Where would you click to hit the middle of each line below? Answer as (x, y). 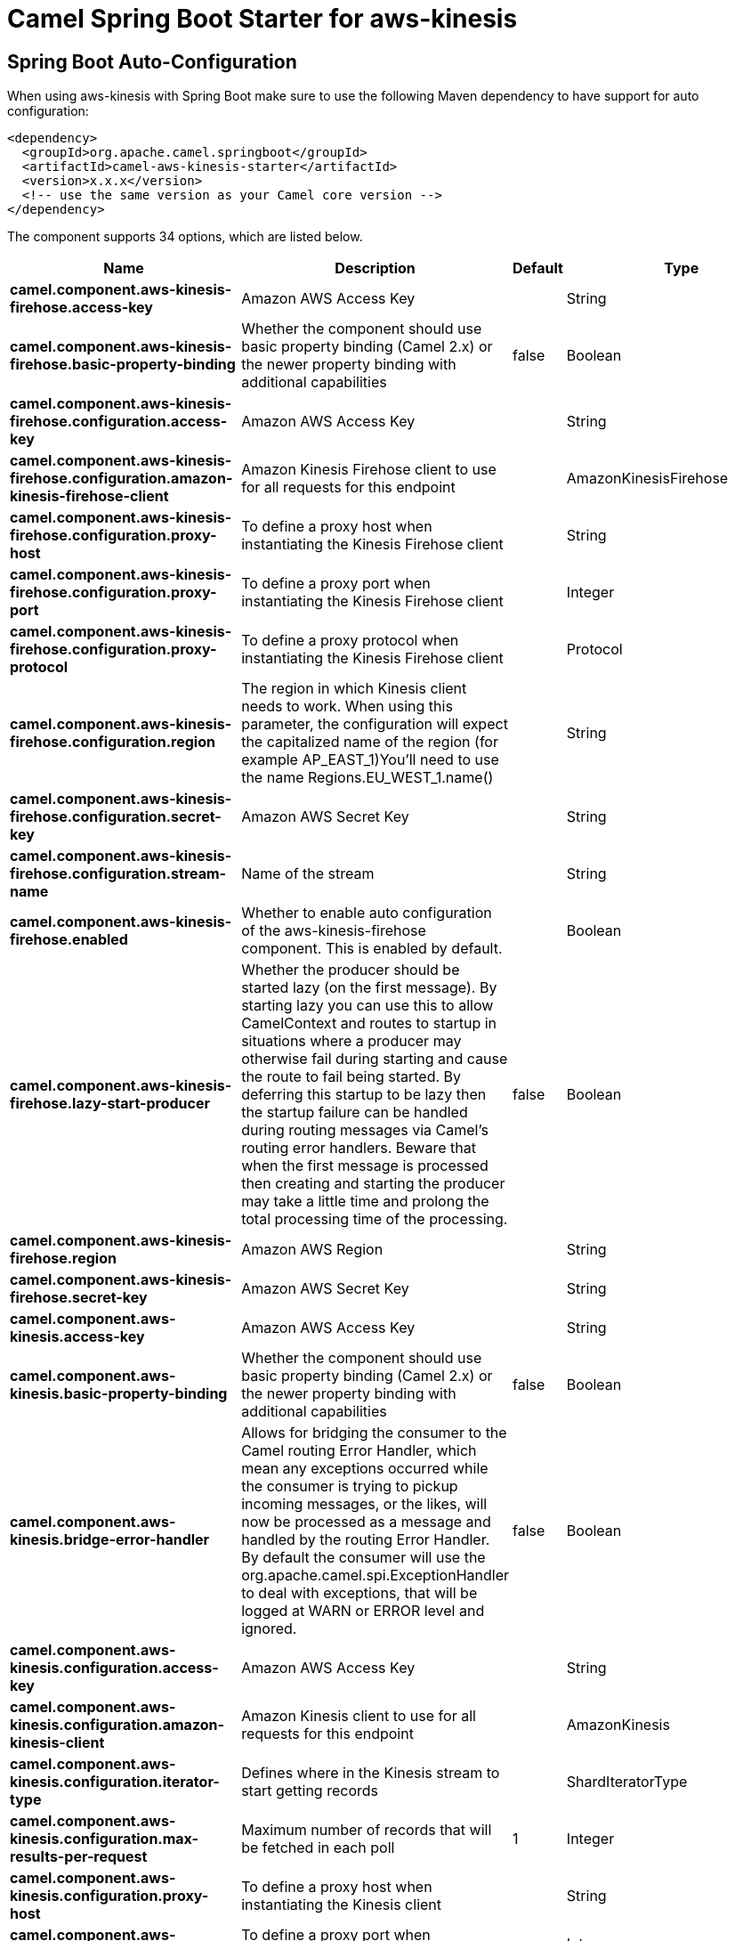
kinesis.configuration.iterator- (115, 1782)
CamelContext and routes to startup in (369, 1023)
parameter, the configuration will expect (375, 724)
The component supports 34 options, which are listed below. (185, 237)
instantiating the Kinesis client (342, 1905)
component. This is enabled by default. (372, 949)
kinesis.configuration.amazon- (117, 1725)
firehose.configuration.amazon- (121, 479)
